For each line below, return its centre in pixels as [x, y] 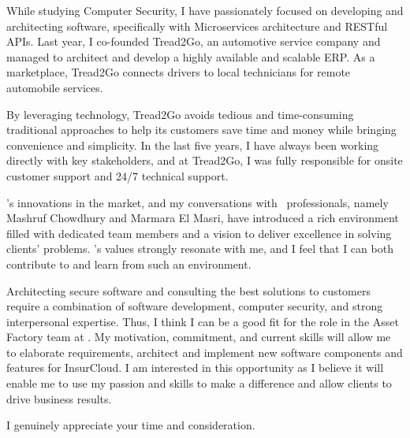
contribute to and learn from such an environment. [129, 264]
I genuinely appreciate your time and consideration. [131, 425]
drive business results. [59, 398]
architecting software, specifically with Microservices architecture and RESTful [197, 26]
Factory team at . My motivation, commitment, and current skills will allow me [199, 337]
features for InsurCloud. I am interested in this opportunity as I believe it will [195, 367]
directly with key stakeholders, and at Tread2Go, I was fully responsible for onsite [205, 160]
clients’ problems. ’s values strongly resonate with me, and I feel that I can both [200, 249]
